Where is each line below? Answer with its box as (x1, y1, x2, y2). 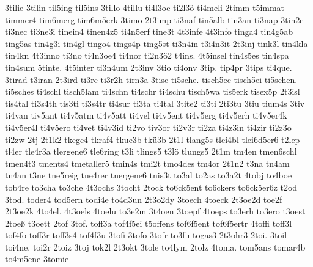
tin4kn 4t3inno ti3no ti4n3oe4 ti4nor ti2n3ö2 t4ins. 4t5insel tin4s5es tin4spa (5, 49, 289, 62)
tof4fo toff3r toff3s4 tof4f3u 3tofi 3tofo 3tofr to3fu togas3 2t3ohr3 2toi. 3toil (5, 229, 287, 241)
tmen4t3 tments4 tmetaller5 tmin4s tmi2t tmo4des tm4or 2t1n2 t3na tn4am (5, 156, 290, 169)
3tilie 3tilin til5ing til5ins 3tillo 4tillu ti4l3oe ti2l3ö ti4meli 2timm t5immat (5, 1, 285, 13)
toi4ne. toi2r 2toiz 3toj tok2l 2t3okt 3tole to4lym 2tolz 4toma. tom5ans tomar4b (5, 240, 306, 253)
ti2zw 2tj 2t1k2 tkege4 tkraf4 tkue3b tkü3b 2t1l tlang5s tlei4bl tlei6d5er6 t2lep (5, 133, 300, 145)
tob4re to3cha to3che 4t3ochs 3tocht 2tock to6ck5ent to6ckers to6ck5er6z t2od (5, 180, 298, 193)
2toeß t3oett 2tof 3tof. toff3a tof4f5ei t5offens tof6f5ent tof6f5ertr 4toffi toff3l (5, 216, 292, 229)
